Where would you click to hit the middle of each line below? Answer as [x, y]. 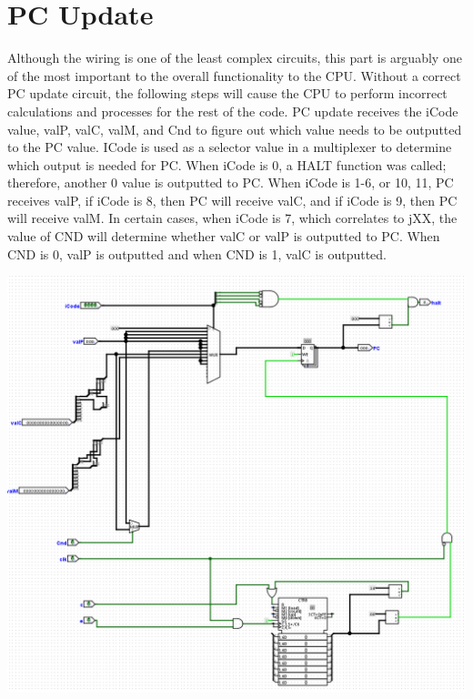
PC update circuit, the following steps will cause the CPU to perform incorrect [227, 93]
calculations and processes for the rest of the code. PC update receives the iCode [233, 111]
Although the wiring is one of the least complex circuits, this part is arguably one [235, 58]
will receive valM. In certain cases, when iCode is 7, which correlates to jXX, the [232, 218]
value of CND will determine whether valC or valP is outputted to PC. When [224, 236]
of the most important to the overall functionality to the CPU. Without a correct [234, 75]
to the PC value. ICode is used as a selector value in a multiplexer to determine [230, 147]
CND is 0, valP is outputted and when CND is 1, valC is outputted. [197, 253]
